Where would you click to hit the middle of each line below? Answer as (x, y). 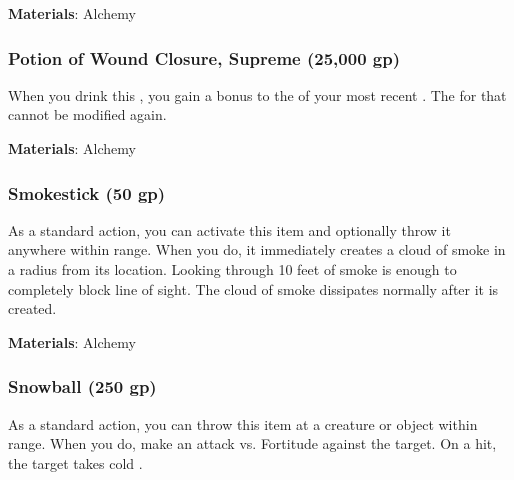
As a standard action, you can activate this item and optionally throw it (229, 229)
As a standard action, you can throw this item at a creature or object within (243, 423)
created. (32, 308)
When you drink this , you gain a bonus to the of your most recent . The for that (257, 94)
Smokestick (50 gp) (87, 192)
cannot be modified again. (87, 114)
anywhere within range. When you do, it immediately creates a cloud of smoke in (257, 249)
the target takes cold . (75, 462)
